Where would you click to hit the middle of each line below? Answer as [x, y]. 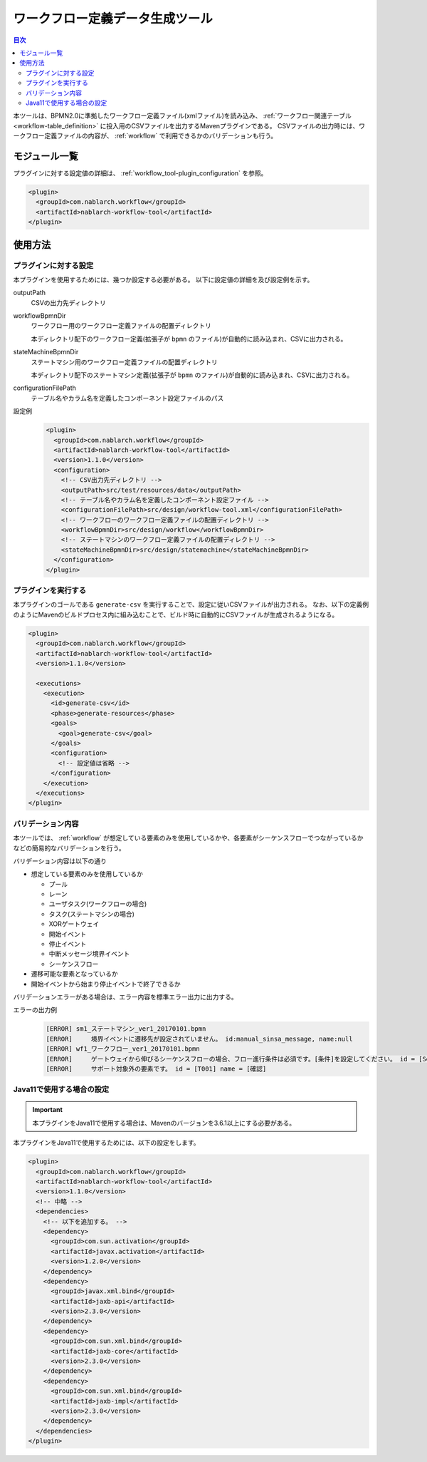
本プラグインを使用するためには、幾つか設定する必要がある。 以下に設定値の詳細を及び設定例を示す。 [163, 279]
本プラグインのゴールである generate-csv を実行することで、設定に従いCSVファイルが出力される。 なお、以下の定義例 [191, 604]
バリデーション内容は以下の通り [60, 861]
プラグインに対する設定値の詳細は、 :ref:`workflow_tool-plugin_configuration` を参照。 [140, 173]
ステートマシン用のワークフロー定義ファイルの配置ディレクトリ [125, 362]
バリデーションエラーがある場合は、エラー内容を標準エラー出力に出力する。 [125, 997]
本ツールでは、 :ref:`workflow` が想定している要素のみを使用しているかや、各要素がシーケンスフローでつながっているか [188, 838]
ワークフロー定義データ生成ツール [113, 19]
